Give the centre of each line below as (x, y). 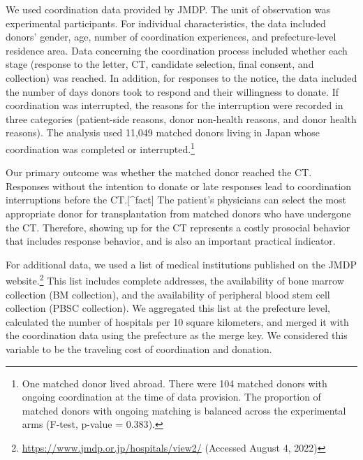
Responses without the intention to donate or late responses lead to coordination (179, 186)
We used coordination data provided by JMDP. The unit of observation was (168, 9)
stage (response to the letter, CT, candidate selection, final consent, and (160, 64)
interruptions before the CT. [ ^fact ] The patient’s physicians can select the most (176, 200)
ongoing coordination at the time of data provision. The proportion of (171, 397)
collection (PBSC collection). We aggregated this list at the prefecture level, (168, 308)
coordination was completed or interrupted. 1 (100, 148)
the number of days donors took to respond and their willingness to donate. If (172, 91)
